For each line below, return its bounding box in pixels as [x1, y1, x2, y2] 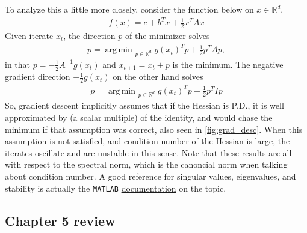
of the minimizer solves [125, 29, 210, 41]
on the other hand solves [113, 70, 203, 83]
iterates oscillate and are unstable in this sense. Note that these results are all [5, 146, 292, 159]
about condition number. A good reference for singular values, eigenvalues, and [5, 170, 296, 183]
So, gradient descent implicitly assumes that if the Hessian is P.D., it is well [5, 99, 284, 112]
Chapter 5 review [5, 211, 116, 229]
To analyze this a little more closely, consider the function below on [5, 3, 254, 15]
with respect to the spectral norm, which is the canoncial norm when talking [5, 158, 288, 171]
